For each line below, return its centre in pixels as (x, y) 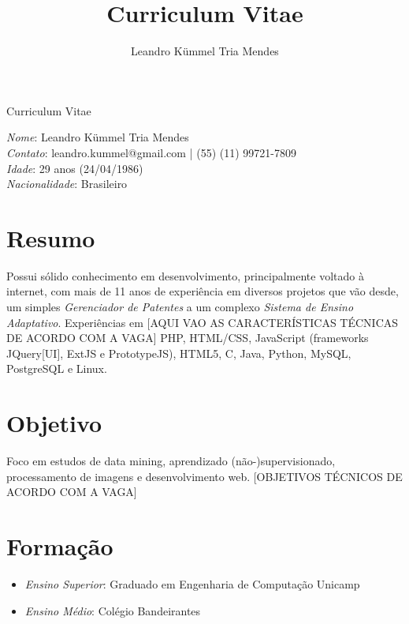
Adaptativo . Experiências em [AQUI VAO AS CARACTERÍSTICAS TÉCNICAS (203, 322)
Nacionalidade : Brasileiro (67, 184)
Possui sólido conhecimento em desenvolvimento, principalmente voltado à (185, 275)
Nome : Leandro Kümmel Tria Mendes (98, 137)
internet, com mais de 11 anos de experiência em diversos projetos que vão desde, (203, 291)
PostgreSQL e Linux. (57, 368)
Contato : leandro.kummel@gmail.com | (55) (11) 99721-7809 (151, 152)
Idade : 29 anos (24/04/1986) (75, 168)
